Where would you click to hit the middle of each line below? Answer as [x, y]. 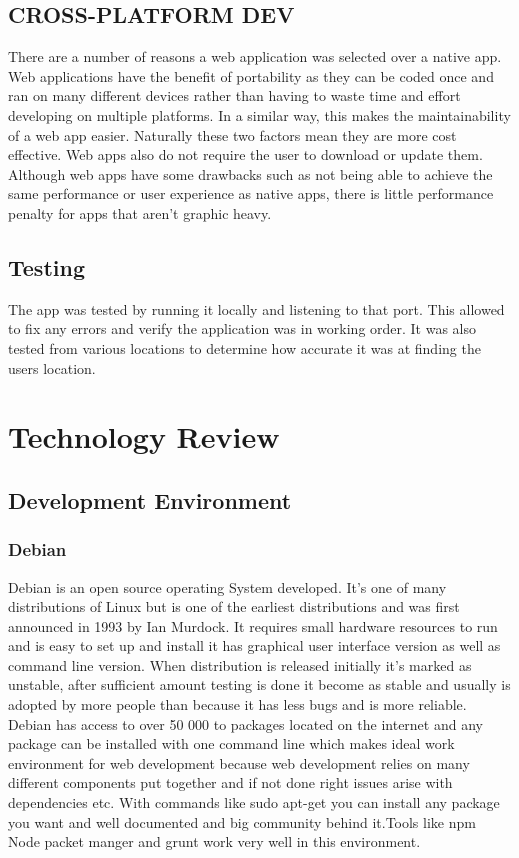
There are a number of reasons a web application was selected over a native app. [255, 56]
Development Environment [150, 499]
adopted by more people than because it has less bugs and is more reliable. [237, 704]
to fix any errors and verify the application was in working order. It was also [242, 328]
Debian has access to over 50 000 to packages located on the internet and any [245, 723]
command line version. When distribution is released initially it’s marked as [240, 664]
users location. [52, 367]
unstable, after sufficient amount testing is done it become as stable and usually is [259, 684]
